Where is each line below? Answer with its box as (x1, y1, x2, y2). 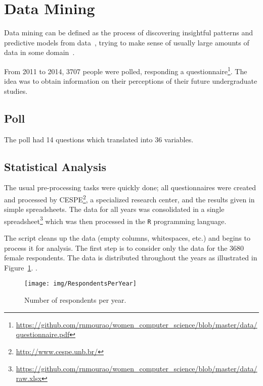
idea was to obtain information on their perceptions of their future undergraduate (4, 76, 257, 86)
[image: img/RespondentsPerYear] (24, 280, 137, 288)
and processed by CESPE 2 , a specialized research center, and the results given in (4, 192, 255, 204)
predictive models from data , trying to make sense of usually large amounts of (4, 37, 249, 47)
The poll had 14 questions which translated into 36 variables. (4, 134, 194, 144)
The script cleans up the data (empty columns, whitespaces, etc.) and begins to (4, 233, 250, 243)
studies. (4, 85, 28, 96)
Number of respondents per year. (24, 295, 126, 305)
